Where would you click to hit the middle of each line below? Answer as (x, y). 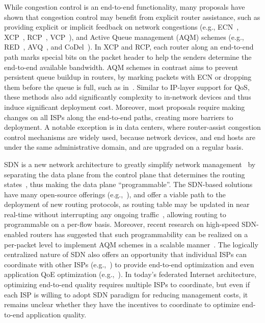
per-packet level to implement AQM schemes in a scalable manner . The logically (131, 244)
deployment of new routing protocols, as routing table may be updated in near (127, 204)
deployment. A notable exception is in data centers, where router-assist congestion (132, 127)
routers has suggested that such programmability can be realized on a (139, 234)
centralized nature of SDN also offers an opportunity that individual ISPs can (126, 254)
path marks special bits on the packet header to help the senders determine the (128, 56)
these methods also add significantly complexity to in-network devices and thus (128, 97)
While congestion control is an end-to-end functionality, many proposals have (125, 7)
